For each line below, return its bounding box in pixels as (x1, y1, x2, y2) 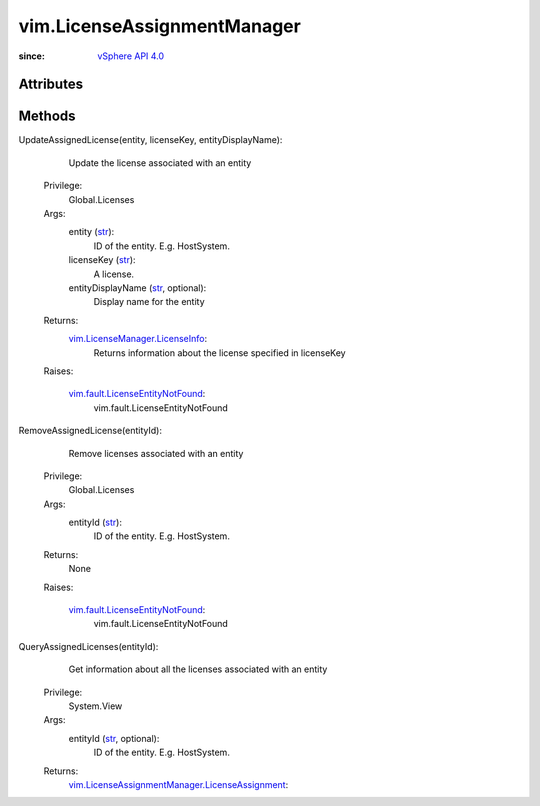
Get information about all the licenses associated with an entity (68, 663, 328, 675)
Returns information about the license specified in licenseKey (93, 346, 346, 359)
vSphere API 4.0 (97, 50, 165, 62)
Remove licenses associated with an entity (68, 447, 244, 459)
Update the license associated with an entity (68, 156, 252, 169)
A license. (93, 268, 135, 280)
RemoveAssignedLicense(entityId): (18, 425, 162, 437)
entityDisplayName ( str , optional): (68, 281, 207, 294)
